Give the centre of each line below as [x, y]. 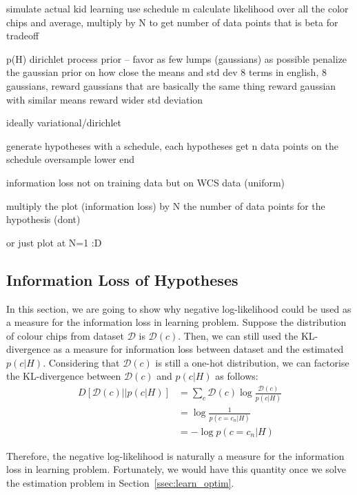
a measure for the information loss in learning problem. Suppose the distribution [176, 322]
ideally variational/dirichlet [64, 123]
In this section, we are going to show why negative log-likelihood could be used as [179, 308]
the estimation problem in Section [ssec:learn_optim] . [120, 482]
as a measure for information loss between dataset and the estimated [198, 349]
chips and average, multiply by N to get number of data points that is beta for [172, 22]
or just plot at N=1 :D [54, 242]
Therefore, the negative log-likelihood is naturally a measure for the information [175, 455]
